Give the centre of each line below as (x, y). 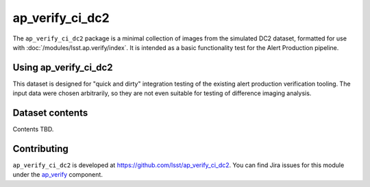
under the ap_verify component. (58, 175)
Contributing (40, 148)
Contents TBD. (33, 129)
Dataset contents (50, 113)
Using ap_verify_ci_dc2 (63, 67)
